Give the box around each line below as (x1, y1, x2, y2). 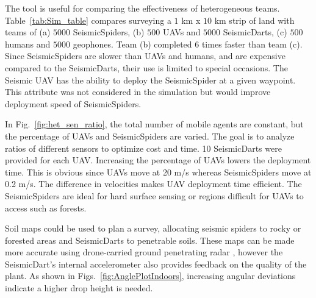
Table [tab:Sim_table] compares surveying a (5, 13, 171, 26)
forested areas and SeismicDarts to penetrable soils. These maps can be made (5, 233, 295, 246)
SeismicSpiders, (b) (73, 26, 145, 38)
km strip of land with (214, 13, 295, 26)
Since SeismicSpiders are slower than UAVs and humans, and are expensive (5, 49, 285, 62)
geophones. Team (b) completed (73, 37, 192, 50)
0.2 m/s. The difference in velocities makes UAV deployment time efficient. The (5, 177, 302, 190)
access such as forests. (5, 201, 87, 214)
